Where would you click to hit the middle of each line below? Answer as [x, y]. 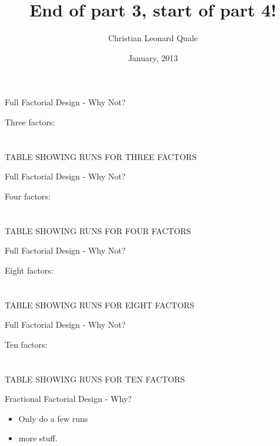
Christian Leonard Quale [153, 38]
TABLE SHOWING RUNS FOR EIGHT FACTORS [100, 304]
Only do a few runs [53, 418]
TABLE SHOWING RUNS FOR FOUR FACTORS [98, 230]
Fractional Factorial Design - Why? [68, 399]
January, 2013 [153, 57]
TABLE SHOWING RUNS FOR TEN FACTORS [95, 379]
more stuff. [38, 438]
